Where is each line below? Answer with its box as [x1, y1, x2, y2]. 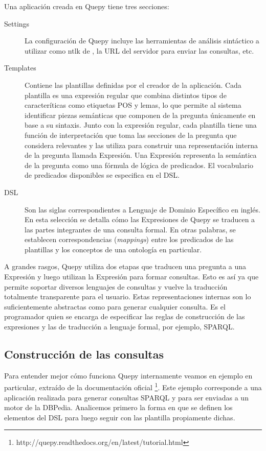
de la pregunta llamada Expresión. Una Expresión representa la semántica [25, 150, 257, 160]
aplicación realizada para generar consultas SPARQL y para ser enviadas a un [4, 392, 249, 402]
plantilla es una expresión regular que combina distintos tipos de [25, 89, 227, 100]
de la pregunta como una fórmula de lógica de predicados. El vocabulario [25, 159, 253, 170]
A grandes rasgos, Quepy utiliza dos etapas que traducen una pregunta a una [4, 261, 247, 272]
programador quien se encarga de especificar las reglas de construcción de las [4, 311, 245, 322]
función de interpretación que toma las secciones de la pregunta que [25, 129, 237, 140]
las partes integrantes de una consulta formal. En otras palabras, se [25, 224, 236, 234]
